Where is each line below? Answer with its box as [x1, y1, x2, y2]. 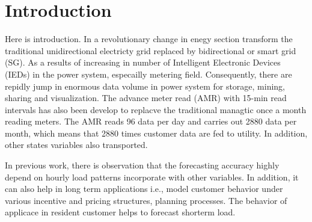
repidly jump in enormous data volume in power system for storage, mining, [5, 79, 286, 92]
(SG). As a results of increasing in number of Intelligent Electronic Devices [5, 56, 281, 69]
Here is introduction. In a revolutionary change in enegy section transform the [5, 32, 293, 45]
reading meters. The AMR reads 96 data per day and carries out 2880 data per [5, 115, 297, 128]
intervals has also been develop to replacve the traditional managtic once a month [5, 103, 307, 116]
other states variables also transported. [5, 138, 148, 151]
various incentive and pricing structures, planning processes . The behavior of [5, 194, 287, 206]
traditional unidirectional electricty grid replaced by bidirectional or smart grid [5, 44, 296, 57]
